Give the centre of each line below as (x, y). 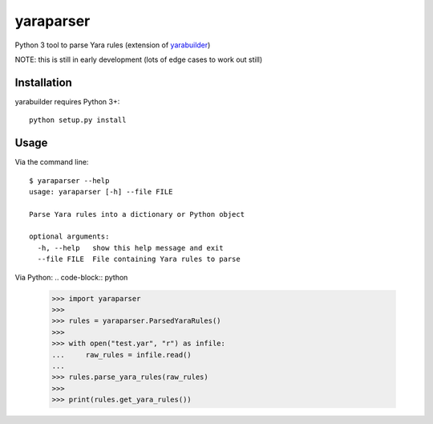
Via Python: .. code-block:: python (71, 277)
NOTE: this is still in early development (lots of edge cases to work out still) (139, 59)
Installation (43, 82)
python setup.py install (78, 120)
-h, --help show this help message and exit (130, 248)
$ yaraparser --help (69, 180)
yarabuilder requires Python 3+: (67, 101)
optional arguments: (69, 236)
